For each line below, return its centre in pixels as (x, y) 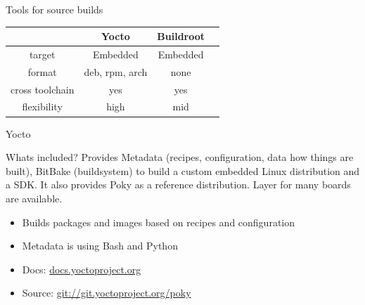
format (42, 71)
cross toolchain (43, 89)
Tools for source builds (55, 9)
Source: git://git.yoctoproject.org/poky (107, 293)
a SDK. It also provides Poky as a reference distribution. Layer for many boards (178, 184)
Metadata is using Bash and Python (100, 246)
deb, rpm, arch (116, 71)
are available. (34, 198)
